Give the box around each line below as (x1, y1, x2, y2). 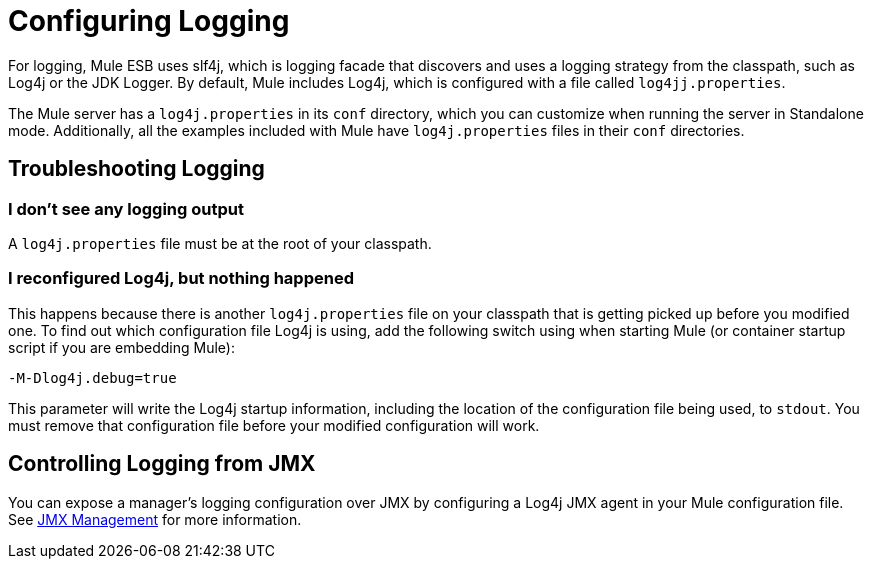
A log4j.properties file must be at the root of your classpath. (8, 234, 432, 252)
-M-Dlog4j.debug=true (8, 369, 177, 386)
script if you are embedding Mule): (8, 338, 235, 356)
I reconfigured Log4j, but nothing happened (8, 268, 354, 289)
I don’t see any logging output (8, 198, 244, 219)
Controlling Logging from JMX (8, 451, 316, 477)
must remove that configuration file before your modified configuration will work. (8, 416, 540, 434)
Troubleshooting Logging (8, 156, 265, 182)
